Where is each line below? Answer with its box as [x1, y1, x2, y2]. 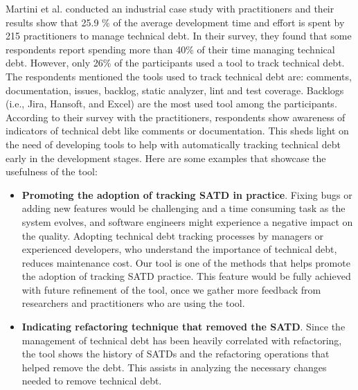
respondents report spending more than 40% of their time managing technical [6, 42, 335, 56]
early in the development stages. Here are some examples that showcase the [6, 150, 326, 165]
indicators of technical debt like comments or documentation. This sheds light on [6, 123, 349, 138]
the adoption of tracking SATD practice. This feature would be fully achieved [21, 269, 351, 283]
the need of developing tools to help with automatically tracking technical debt [6, 136, 341, 151]
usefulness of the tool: [6, 164, 98, 179]
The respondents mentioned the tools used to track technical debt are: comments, [6, 69, 352, 83]
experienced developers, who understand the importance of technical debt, [21, 242, 337, 256]
